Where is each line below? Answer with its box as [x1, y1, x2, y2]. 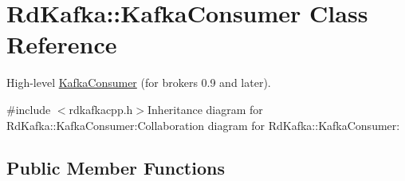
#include [6, 100, 51, 117]
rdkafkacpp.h [69, 100, 133, 117]
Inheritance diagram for [147, 100, 263, 117]
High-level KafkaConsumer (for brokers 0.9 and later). [6, 74, 271, 91]
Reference [6, 28, 117, 61]
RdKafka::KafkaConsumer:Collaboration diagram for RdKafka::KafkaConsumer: [6, 116, 400, 133]
